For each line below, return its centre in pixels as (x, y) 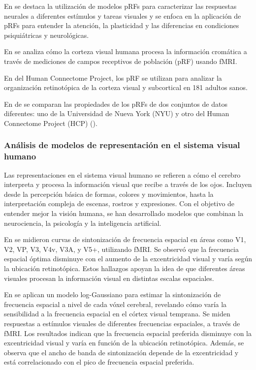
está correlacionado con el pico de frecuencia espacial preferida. (99, 362)
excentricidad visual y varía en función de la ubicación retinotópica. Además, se (124, 343)
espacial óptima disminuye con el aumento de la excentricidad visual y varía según (128, 259)
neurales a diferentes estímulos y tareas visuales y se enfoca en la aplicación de (123, 15)
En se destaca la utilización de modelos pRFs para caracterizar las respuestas (120, 6)
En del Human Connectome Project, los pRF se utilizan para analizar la (113, 77)
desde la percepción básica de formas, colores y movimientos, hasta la (109, 194)
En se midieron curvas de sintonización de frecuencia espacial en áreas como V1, (125, 239)
